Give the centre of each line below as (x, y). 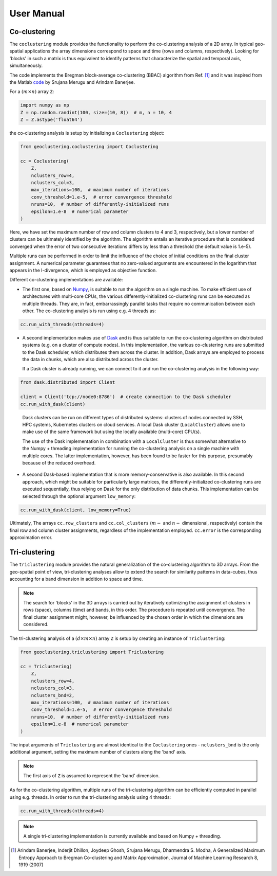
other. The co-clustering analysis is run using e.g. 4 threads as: (89, 311)
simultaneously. (26, 66)
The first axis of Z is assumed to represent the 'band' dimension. (92, 775)
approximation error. (31, 538)
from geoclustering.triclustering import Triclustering (92, 652)
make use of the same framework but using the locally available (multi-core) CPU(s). (112, 432)
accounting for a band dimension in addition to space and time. (76, 579)
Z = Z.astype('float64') (52, 120)
